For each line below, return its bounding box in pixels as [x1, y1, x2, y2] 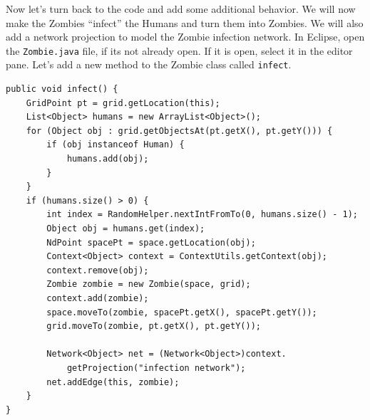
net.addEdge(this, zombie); [46, 377, 180, 387]
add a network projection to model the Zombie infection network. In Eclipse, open [6, 29, 365, 44]
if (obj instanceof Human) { [46, 140, 185, 150]
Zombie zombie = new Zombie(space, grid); [46, 279, 251, 290]
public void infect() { [6, 84, 118, 95]
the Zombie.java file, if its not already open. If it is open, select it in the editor [6, 43, 353, 58]
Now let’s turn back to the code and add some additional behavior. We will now [6, 1, 356, 16]
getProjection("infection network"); [66, 362, 246, 373]
